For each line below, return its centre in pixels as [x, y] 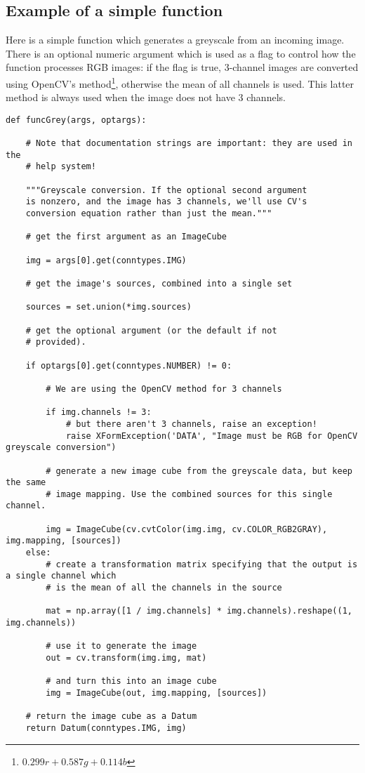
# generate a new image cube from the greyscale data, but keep [199, 471]
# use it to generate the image [121, 646]
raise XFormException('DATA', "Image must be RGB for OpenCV [212, 436]
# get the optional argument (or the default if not [151, 330]
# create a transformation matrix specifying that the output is [202, 564]
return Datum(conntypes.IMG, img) [106, 728]
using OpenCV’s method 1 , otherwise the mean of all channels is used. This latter [180, 82]
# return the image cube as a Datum [111, 716]
